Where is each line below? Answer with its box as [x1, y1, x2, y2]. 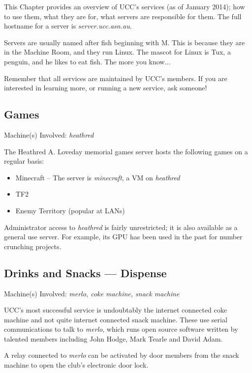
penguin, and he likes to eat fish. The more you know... [4, 56, 171, 66]
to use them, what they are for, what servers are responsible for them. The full [4, 11, 242, 21]
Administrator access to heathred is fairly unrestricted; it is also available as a [4, 222, 238, 232]
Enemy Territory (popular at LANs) [15, 205, 125, 215]
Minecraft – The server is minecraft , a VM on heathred [15, 172, 180, 182]
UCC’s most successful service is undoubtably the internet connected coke [4, 305, 227, 315]
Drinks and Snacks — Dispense [4, 265, 167, 280]
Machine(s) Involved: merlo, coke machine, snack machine [4, 288, 180, 298]
